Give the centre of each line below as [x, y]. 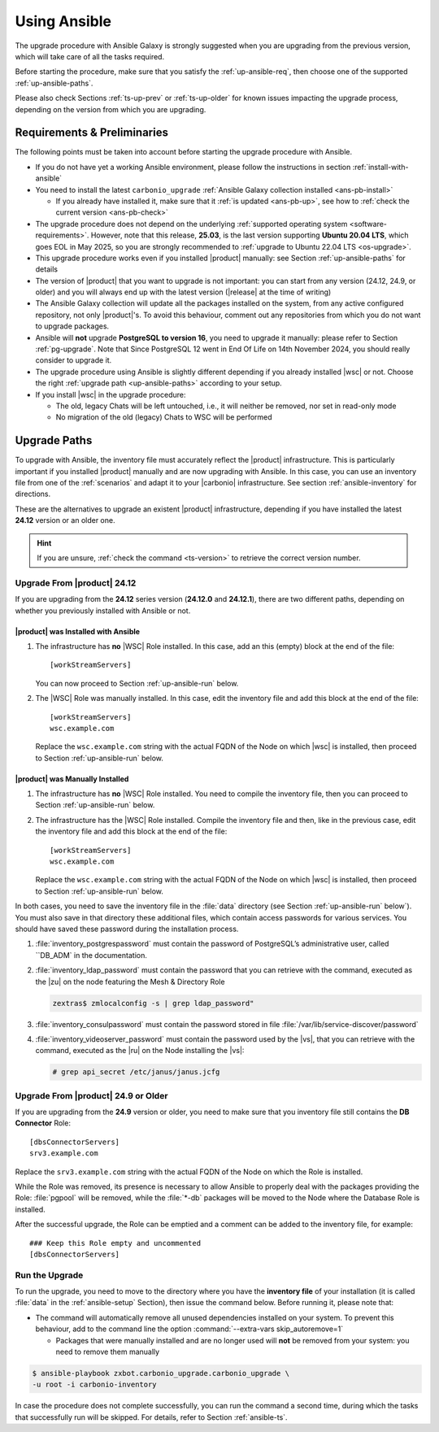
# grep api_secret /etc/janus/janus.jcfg [136, 1072]
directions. [33, 494]
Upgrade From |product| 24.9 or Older [91, 1095]
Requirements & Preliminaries [91, 133]
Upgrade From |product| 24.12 [76, 583]
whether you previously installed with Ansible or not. [103, 611]
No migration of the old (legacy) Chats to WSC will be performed [164, 417]
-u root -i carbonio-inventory [95, 1385]
